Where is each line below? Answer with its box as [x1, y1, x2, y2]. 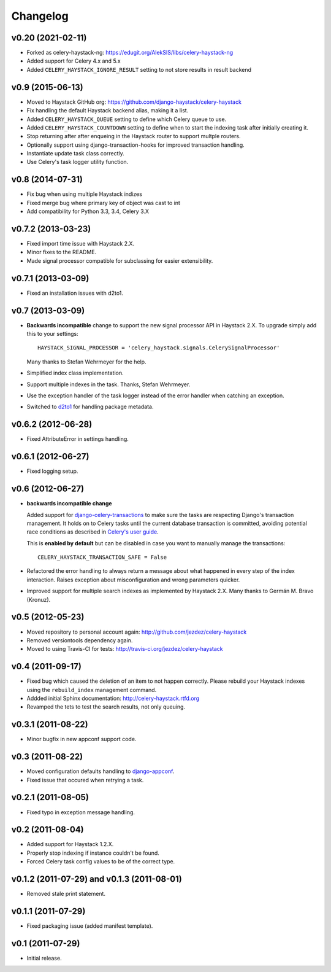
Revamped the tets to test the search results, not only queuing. [26, 703, 186, 710]
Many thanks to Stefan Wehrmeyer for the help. [26, 358, 146, 365]
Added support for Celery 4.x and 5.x [26, 57, 121, 64]
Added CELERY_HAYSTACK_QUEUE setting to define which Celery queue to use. [26, 115, 227, 123]
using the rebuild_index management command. [26, 686, 157, 693]
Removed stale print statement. [26, 890, 105, 898]
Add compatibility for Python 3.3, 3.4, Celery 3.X [26, 208, 150, 215]
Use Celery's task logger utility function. [26, 158, 129, 166]
